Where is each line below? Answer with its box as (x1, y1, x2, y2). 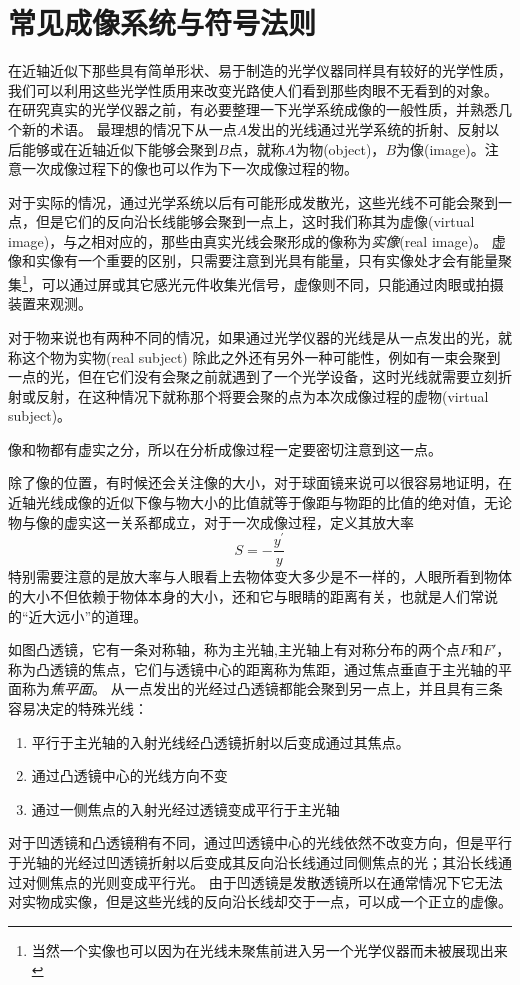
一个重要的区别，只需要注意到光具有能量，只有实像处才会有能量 (77, 250, 498, 271)
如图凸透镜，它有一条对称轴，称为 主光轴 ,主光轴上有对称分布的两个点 (8, 639, 460, 660)
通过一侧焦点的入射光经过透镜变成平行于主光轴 (31, 798, 340, 819)
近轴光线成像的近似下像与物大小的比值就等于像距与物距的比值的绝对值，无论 (8, 492, 512, 513)
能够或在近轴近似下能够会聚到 (21, 138, 218, 159)
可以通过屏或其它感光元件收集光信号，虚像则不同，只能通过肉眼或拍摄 (41, 273, 504, 294)
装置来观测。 (8, 293, 92, 314)
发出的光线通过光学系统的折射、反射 (247, 118, 486, 139)
